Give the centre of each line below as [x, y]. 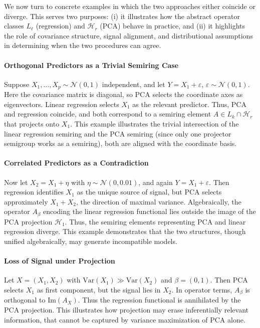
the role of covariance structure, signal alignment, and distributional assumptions [128, 35]
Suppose [17, 84]
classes [14, 26]
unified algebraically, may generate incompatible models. [91, 241]
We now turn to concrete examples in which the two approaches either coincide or [130, 6]
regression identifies [34, 192]
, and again [156, 182]
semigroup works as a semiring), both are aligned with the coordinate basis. [120, 143]
